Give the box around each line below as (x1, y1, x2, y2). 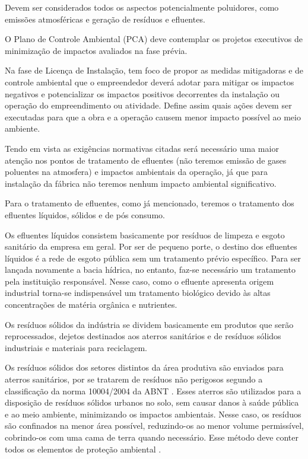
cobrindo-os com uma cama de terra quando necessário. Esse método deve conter (5, 431, 299, 443)
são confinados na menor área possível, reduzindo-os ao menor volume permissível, (5, 419, 304, 432)
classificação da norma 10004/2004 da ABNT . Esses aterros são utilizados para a (5, 384, 301, 397)
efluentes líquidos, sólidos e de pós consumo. (5, 208, 165, 221)
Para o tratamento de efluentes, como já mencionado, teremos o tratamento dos (5, 197, 294, 209)
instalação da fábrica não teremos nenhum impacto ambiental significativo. (5, 177, 277, 189)
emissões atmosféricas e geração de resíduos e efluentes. (5, 12, 205, 25)
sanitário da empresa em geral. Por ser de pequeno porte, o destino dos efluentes (5, 240, 297, 253)
